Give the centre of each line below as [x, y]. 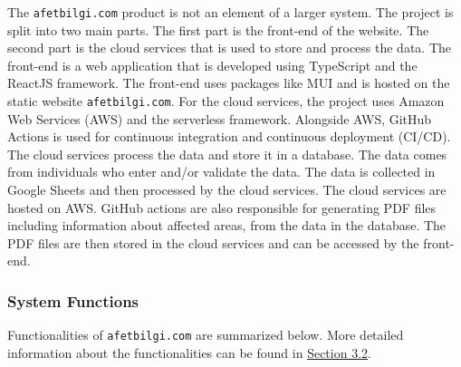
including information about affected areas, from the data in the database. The [227, 225]
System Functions [73, 300]
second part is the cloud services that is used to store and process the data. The [230, 48]
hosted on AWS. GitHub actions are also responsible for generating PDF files [222, 207]
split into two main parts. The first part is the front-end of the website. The [218, 29]
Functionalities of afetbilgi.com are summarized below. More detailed [206, 335]
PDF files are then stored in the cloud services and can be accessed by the [213, 242]
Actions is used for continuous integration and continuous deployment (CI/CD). [229, 136]
